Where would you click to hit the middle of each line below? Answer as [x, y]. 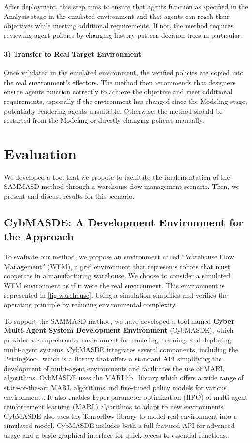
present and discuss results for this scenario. [69, 196]
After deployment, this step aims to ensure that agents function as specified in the [126, 6]
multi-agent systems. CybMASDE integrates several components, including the [121, 349]
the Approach [39, 236]
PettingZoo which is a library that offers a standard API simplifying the [113, 359]
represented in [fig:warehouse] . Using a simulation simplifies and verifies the [116, 295]
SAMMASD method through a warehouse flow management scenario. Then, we [122, 186]
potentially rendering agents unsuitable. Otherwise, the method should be [113, 111]
